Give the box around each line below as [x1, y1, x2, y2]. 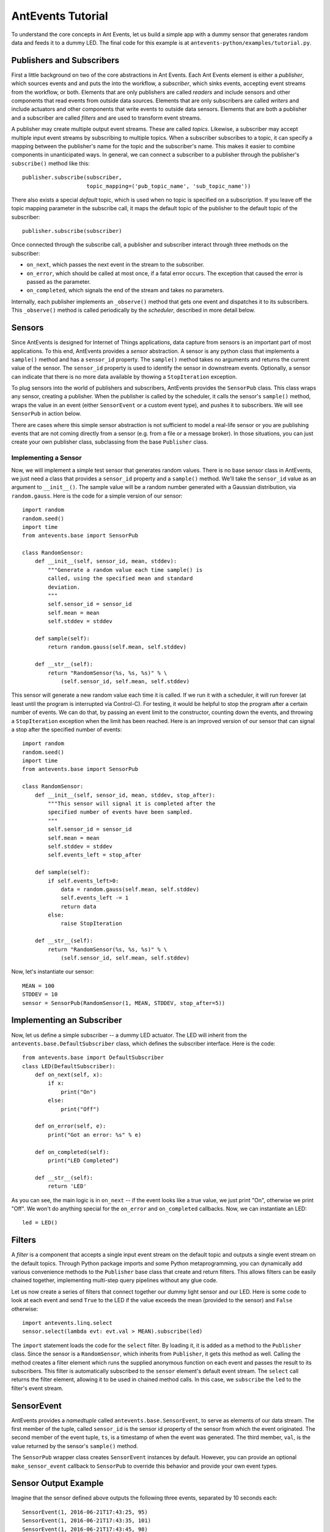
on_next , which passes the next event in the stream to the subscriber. [26, 261, 205, 268]
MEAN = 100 [22, 982, 55, 989]
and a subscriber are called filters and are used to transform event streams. [11, 114, 202, 121]
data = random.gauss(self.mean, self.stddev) [61, 885, 200, 893]
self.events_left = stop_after [48, 852, 142, 859]
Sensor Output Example [11, 1478, 104, 1488]
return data [61, 903, 97, 910]
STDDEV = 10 [22, 991, 58, 998]
